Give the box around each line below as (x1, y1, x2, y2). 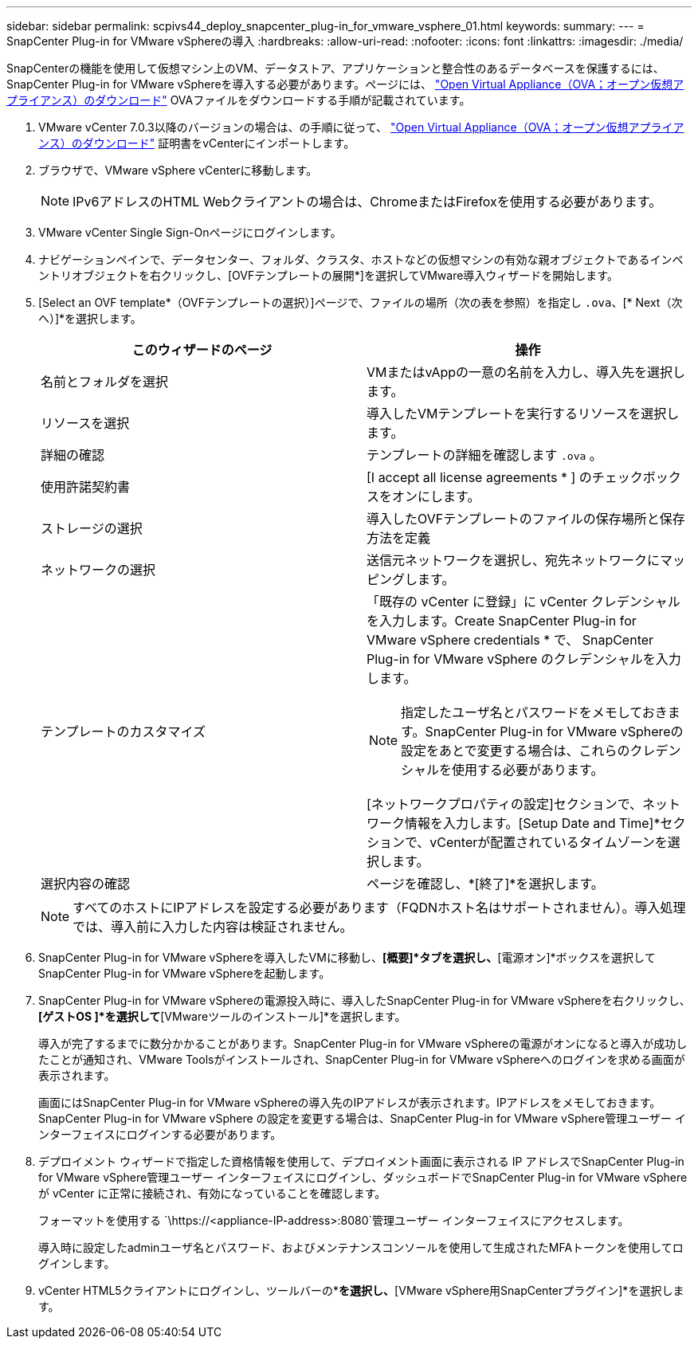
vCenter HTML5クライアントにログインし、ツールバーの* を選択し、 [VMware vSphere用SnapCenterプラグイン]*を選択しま (38, 1284, 684, 1297)
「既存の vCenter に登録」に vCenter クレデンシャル (367, 594, 680, 610)
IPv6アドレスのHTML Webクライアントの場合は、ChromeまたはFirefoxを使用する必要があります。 (73, 194, 662, 210)
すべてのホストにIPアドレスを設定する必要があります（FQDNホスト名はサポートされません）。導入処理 (73, 900, 686, 916)
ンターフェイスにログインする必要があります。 (38, 1127, 282, 1141)
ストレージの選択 (41, 520, 143, 536)
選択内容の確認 (41, 876, 131, 892)
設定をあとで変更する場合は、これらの (401, 743, 630, 759)
